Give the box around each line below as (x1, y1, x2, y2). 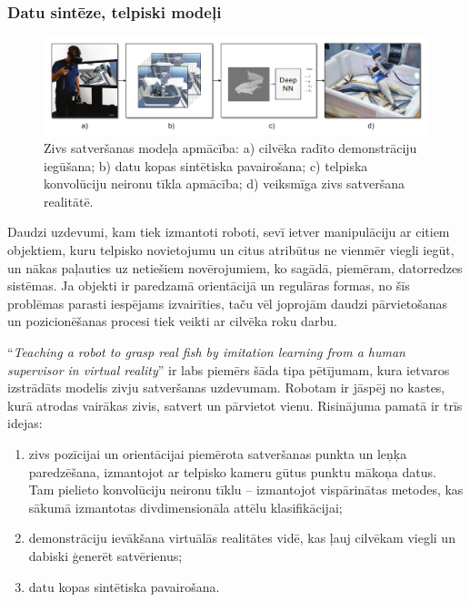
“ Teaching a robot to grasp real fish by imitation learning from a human (7, 342, 405, 361)
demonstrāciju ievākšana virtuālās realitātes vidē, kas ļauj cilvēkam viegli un (28, 528, 455, 547)
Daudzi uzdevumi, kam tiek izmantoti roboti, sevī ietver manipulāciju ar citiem (7, 222, 450, 241)
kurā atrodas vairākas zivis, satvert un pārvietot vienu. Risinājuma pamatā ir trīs (7, 395, 463, 414)
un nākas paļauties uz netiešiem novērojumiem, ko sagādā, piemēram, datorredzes (7, 258, 463, 277)
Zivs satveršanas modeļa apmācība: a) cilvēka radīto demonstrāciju (44, 138, 417, 158)
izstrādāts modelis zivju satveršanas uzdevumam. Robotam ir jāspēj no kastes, (7, 378, 445, 397)
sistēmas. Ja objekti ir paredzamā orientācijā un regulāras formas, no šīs (7, 276, 410, 295)
